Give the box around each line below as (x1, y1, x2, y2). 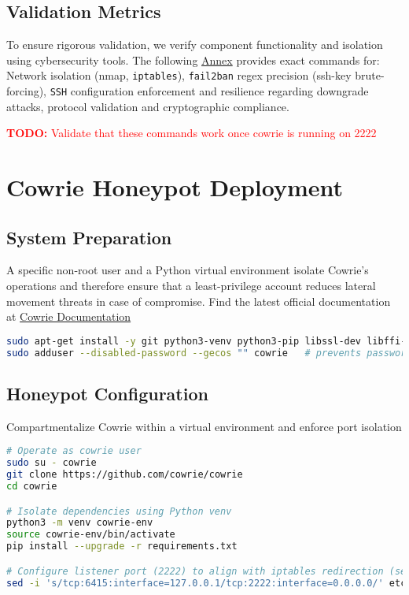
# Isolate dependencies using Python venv (6, 505, 232, 517)
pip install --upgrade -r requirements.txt (6, 541, 238, 552)
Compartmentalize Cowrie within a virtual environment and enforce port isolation (6, 418, 402, 434)
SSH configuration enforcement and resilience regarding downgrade (50, 83, 369, 99)
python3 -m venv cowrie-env (6, 517, 153, 529)
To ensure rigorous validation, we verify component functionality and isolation (6, 36, 383, 53)
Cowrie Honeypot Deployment (6, 171, 344, 203)
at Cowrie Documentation (6, 308, 131, 325)
